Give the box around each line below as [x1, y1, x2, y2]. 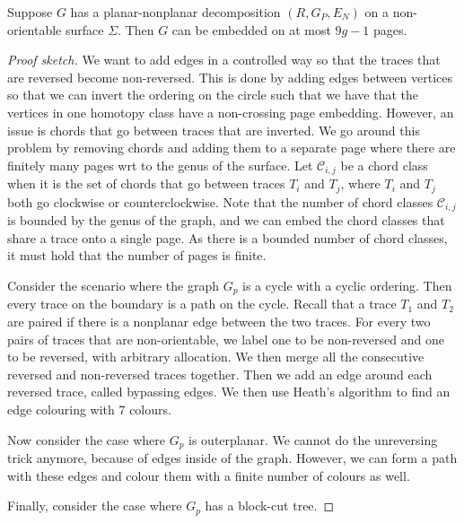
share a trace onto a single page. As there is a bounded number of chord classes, [7, 228, 448, 247]
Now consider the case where [7, 430, 165, 449]
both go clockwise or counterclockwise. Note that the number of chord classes [7, 192, 433, 211]
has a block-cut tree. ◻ [205, 496, 335, 515]
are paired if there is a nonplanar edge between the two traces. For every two [7, 311, 431, 330]
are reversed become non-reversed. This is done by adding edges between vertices [7, 67, 453, 86]
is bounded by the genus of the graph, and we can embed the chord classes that [7, 211, 445, 230]
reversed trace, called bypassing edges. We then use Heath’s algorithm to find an [7, 382, 451, 401]
